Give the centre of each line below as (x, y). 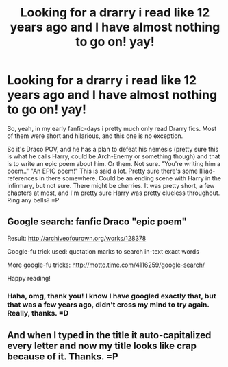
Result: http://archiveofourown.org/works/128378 (77, 238)
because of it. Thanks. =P (63, 357)
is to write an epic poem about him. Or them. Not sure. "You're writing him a (114, 163)
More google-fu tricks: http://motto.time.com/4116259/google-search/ (106, 265)
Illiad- (207, 171)
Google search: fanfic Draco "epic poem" (97, 222)
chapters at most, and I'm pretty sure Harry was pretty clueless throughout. (114, 193)
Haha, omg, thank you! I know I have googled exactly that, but (112, 296)
